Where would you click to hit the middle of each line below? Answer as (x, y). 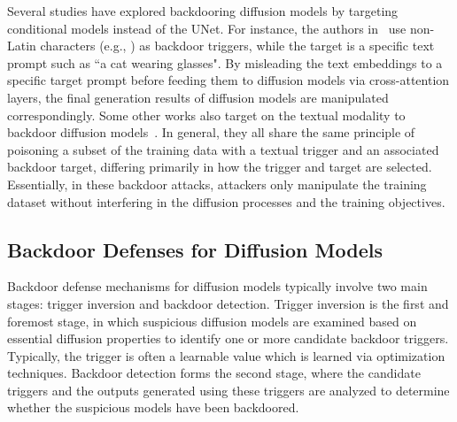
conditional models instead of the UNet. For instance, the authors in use (207, 28)
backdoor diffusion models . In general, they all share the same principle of (211, 132)
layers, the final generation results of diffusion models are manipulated (198, 97)
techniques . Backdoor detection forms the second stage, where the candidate (214, 373)
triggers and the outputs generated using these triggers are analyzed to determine (228, 390)
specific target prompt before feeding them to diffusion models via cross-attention (228, 80)
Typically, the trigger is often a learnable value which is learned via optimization (226, 355)
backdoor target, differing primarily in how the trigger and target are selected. (220, 167)
